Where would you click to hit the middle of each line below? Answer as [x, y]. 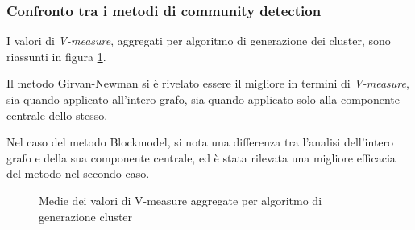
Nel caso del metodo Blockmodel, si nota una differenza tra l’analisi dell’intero [200, 142]
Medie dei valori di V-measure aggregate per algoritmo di [181, 200]
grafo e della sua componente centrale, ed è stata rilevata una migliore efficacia [201, 157]
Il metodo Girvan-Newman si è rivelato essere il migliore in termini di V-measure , [208, 83]
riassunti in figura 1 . [56, 56]
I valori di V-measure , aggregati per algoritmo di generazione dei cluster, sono [199, 41]
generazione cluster [86, 216]
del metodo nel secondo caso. [78, 173]
